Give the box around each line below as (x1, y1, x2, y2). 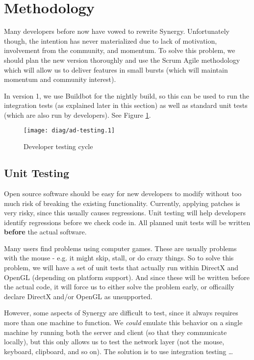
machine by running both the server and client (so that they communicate (4, 327, 227, 337)
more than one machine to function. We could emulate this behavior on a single (4, 317, 243, 328)
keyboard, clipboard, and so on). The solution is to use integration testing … (4, 346, 233, 356)
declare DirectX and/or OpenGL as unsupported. (4, 291, 152, 301)
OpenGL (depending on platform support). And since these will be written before (4, 272, 250, 282)
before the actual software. (4, 227, 87, 237)
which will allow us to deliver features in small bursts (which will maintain (4, 64, 228, 75)
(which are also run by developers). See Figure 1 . (4, 109, 151, 120)
